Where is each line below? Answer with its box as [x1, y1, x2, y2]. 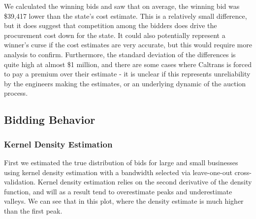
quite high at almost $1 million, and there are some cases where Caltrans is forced [4, 59, 252, 69]
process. [4, 88, 28, 98]
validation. [4, 177, 36, 187]
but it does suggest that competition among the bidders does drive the [4, 20, 217, 31]
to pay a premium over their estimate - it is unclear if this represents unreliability [4, 69, 251, 79]
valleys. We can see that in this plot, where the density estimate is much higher [4, 196, 244, 206]
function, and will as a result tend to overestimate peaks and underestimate [4, 186, 232, 196]
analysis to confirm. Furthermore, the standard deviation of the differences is [4, 49, 236, 59]
